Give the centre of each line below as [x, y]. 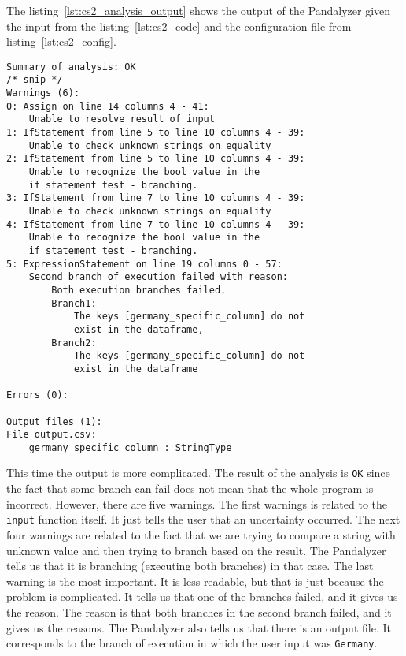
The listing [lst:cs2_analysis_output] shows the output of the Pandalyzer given [199, 10]
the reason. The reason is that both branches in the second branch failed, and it [199, 611]
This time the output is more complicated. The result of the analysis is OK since [198, 473]
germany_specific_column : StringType [130, 447]
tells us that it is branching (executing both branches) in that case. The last [190, 566]
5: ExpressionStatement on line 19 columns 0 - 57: [144, 264]
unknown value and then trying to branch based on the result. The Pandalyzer [196, 550]
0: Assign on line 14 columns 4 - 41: [108, 106]
